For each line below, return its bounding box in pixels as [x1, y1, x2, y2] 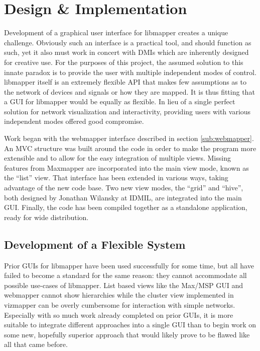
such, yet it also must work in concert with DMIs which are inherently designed [4, 47, 249, 57]
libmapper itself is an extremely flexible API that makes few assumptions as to [4, 77, 246, 87]
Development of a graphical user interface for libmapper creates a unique [4, 27, 228, 38]
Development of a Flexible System [4, 236, 186, 252]
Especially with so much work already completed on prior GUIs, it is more [4, 309, 233, 320]
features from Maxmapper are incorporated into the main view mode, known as [4, 162, 249, 173]
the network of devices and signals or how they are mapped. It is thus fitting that [4, 86, 255, 97]
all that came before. [4, 339, 68, 349]
